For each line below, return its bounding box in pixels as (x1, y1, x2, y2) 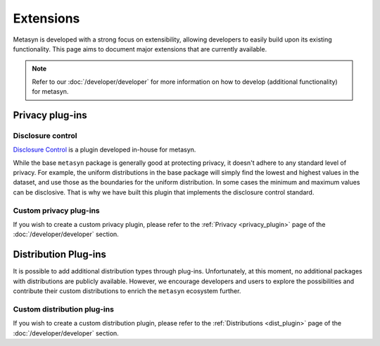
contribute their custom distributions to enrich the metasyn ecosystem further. (13, 287, 241, 295)
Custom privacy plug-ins (13, 205, 100, 215)
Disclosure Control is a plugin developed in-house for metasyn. (13, 145, 196, 154)
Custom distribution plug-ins (13, 304, 114, 314)
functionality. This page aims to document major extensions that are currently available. (13, 44, 267, 53)
